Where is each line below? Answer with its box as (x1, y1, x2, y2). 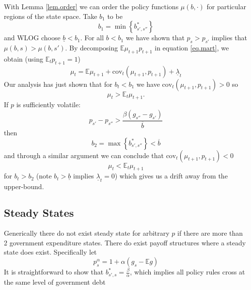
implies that (211, 32, 247, 43)
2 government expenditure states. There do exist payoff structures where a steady (4, 237, 246, 247)
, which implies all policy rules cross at (130, 267, 245, 277)
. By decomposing (65, 42, 118, 52)
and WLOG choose (4, 32, 61, 43)
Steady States (4, 205, 74, 220)
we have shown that (125, 32, 185, 43)
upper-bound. (4, 181, 44, 192)
